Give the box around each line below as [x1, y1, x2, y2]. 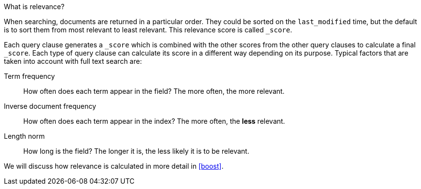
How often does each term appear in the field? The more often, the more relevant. [23, 87, 285, 95]
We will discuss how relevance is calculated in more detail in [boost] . [4, 162, 224, 170]
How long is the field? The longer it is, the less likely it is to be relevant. [23, 147, 249, 155]
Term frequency [4, 72, 55, 80]
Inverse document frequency [4, 102, 97, 110]
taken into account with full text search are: [4, 57, 142, 65]
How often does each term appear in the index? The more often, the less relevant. [23, 117, 285, 125]
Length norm [4, 132, 45, 140]
